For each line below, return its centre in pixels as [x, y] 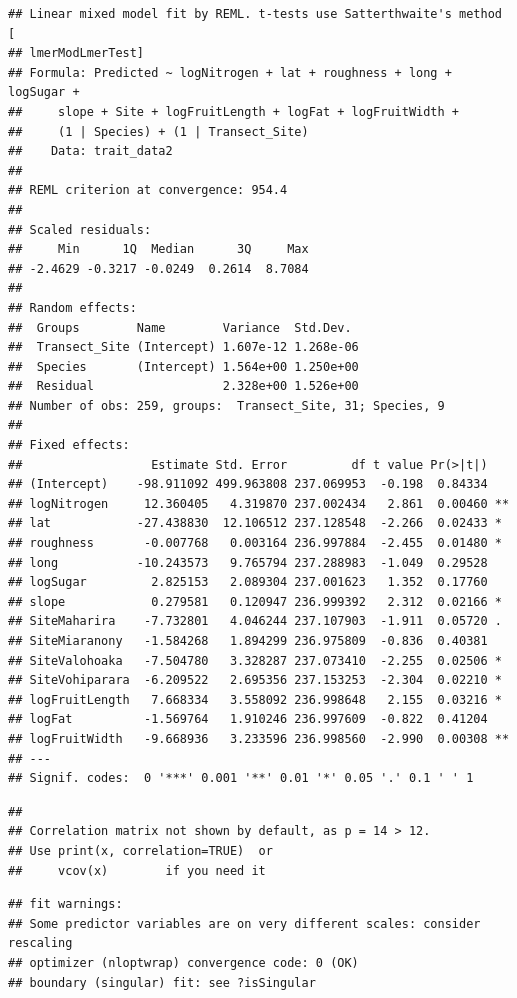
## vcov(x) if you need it [137, 870]
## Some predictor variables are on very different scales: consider [244, 923]
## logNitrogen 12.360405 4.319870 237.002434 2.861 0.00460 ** [259, 503]
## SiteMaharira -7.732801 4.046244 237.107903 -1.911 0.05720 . [255, 621]
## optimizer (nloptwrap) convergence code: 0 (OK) [183, 962]
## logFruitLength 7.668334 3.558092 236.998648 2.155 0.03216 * [255, 699]
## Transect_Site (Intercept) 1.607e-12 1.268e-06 [183, 347]
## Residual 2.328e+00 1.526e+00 [183, 386]
